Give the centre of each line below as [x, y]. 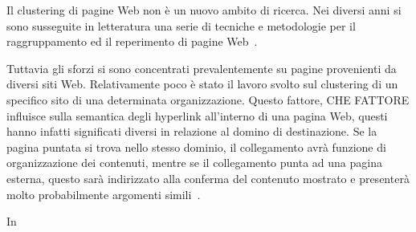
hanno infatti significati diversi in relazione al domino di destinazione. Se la [192, 131]
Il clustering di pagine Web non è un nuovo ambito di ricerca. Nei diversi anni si [204, 10]
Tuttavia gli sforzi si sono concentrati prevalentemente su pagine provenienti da [202, 68]
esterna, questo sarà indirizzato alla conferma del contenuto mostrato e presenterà [208, 178]
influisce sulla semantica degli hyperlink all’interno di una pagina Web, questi [197, 115]
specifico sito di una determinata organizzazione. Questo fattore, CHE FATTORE [208, 99]
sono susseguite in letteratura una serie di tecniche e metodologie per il [181, 25]
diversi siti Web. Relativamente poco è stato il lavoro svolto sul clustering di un [202, 84]
